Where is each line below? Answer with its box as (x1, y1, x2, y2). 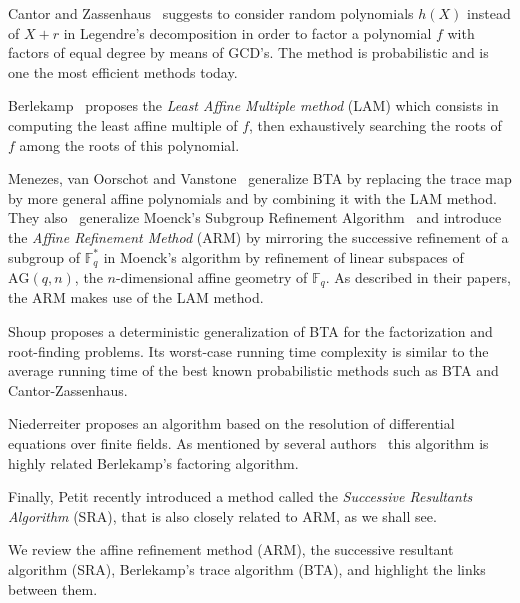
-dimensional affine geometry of (115, 266, 308, 287)
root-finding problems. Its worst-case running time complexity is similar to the (8, 340, 489, 361)
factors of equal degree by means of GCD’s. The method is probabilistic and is (8, 42, 489, 63)
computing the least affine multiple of (8, 114, 238, 135)
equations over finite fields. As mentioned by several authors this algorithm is (8, 433, 489, 453)
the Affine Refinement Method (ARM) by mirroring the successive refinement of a (8, 226, 509, 247)
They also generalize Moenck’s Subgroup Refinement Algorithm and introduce (8, 207, 502, 228)
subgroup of (8, 246, 81, 267)
